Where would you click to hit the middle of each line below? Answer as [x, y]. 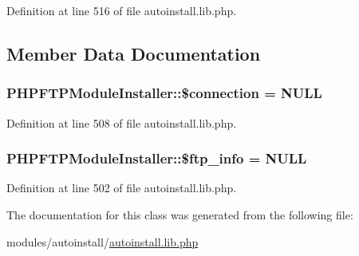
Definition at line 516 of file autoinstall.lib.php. [122, 10]
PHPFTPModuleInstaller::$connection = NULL [164, 93]
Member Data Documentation [134, 53]
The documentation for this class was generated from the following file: [180, 215]
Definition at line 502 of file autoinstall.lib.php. [122, 188]
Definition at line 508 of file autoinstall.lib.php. [122, 122]
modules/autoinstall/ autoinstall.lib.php [103, 241]
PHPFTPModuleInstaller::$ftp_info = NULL [157, 158]
